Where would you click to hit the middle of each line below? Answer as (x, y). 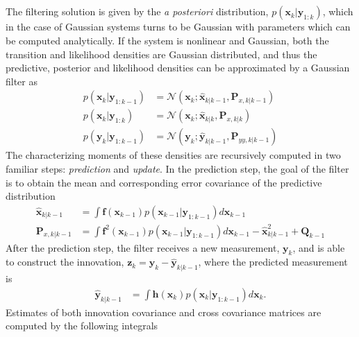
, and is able (319, 247)
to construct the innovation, (65, 262)
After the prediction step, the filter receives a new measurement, (143, 247)
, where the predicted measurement (273, 262)
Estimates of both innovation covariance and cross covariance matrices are (164, 312)
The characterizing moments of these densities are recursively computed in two (173, 155)
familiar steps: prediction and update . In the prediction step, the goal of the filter (177, 169)
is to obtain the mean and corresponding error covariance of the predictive (164, 182)
